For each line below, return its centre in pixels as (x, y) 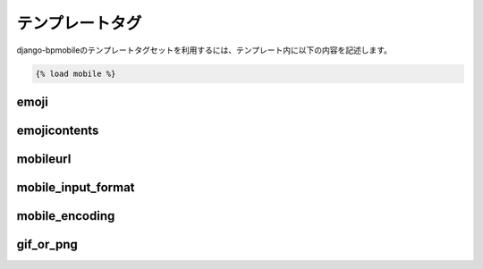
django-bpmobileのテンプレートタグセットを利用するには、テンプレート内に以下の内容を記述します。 (204, 50)
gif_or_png (47, 244)
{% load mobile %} (76, 73)
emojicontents (58, 130)
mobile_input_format (76, 187)
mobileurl (44, 159)
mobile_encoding (66, 216)
